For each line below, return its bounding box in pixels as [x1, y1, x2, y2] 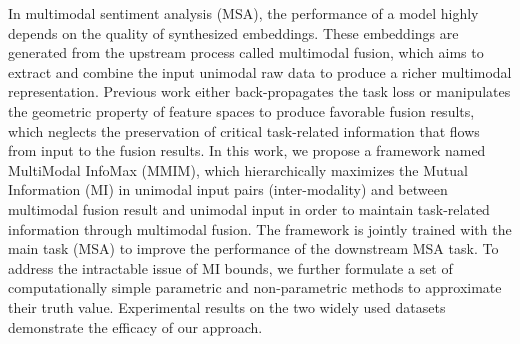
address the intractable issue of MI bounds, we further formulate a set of [8, 257, 453, 278]
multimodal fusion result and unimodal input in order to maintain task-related [8, 198, 490, 219]
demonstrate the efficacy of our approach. [8, 316, 263, 337]
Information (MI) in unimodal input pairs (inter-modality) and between [8, 179, 448, 200]
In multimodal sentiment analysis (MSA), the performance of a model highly [8, 3, 479, 23]
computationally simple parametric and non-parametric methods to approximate [8, 277, 502, 298]
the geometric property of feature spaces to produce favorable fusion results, [8, 100, 475, 121]
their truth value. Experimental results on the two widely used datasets [8, 296, 446, 317]
